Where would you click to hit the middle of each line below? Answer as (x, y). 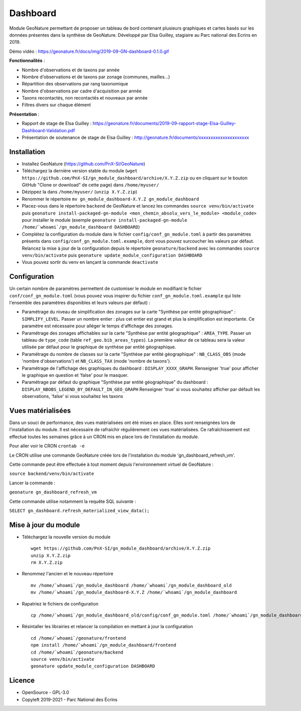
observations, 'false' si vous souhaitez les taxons (72, 396)
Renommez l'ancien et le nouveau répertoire (68, 574)
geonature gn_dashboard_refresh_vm (53, 492)
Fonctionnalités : (27, 61)
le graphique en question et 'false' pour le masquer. (75, 375)
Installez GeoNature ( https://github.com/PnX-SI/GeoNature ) (84, 164)
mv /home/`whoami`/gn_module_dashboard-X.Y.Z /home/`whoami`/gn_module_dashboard (134, 592)
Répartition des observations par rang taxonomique (75, 84)
